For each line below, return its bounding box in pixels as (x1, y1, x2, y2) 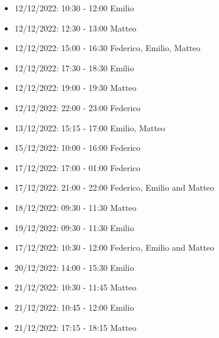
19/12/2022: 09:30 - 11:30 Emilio (14, 221, 134, 233)
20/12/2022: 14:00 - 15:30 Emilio (14, 261, 134, 273)
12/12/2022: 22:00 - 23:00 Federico (14, 101, 141, 113)
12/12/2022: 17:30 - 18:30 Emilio (14, 61, 134, 74)
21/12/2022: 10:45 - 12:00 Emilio (14, 301, 134, 313)
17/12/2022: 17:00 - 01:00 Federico (14, 161, 141, 173)
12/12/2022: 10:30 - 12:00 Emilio (14, 2, 134, 14)
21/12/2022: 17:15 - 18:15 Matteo (14, 321, 137, 333)
